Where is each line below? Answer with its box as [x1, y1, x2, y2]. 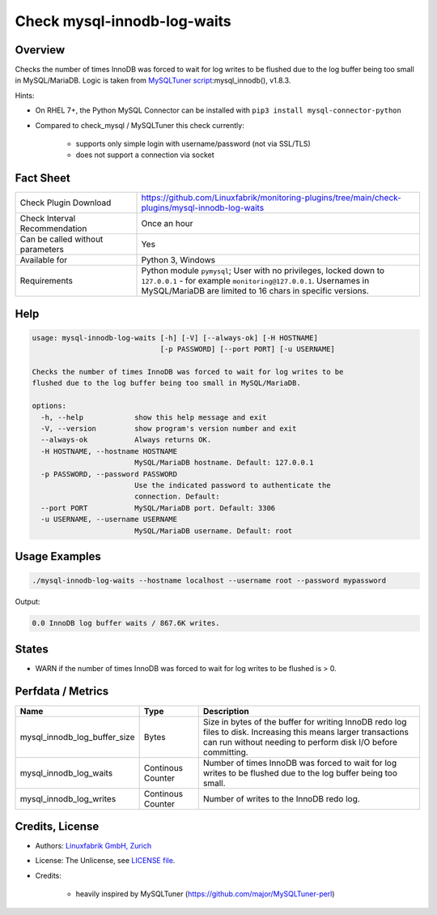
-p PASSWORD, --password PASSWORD [40, 469, 178, 478]
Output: [15, 596, 40, 607]
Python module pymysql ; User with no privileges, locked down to [141, 265, 384, 276]
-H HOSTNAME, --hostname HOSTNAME [40, 447, 178, 455]
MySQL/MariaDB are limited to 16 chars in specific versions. [141, 285, 370, 297]
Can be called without [19, 233, 104, 245]
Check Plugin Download [19, 197, 112, 208]
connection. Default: [134, 492, 220, 502]
